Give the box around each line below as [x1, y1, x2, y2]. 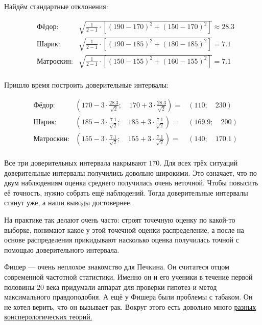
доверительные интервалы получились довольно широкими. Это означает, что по [4, 167, 257, 178]
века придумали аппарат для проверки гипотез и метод [46, 281, 217, 292]
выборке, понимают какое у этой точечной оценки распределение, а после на [4, 224, 244, 235]
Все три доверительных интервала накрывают [4, 157, 147, 168]
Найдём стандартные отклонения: [4, 1, 108, 11]
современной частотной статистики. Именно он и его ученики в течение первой [4, 272, 253, 282]
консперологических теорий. [4, 311, 92, 322]
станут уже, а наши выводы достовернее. [4, 197, 132, 208]
